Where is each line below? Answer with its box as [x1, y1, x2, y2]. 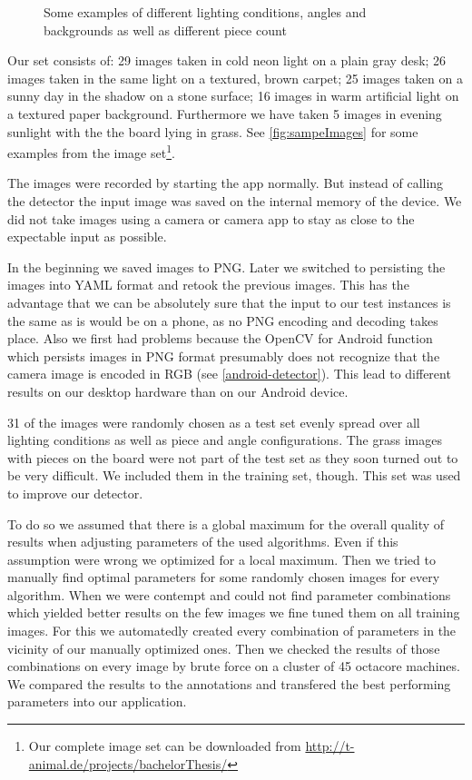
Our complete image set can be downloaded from [28, 736, 301, 755]
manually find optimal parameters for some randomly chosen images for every [7, 568, 440, 587]
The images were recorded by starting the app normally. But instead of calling [7, 173, 444, 193]
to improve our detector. [7, 483, 143, 502]
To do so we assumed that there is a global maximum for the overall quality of [7, 514, 445, 533]
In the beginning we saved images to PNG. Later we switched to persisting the [7, 257, 446, 276]
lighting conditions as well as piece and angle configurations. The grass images [7, 430, 442, 449]
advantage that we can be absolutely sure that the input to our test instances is [7, 292, 451, 311]
